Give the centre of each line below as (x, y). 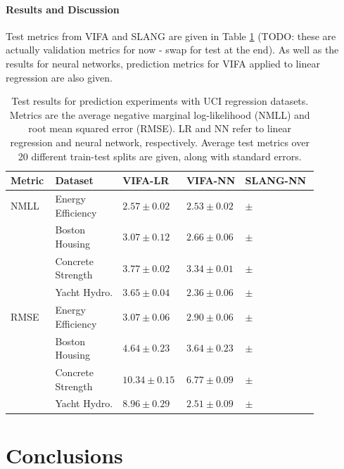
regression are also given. (59, 77)
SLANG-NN (276, 180)
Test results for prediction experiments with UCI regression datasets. (160, 101)
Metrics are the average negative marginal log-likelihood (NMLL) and (160, 114)
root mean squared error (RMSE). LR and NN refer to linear (160, 128)
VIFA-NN (211, 180)
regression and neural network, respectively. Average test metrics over (160, 142)
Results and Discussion (63, 9)
